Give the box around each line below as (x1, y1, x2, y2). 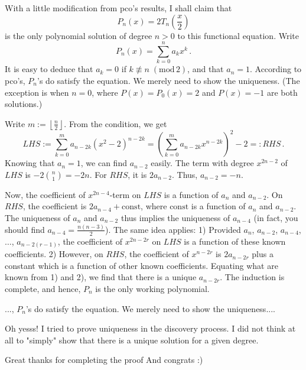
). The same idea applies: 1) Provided (105, 223, 241, 235)
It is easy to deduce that (5, 63, 93, 75)
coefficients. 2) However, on (5, 248, 103, 260)
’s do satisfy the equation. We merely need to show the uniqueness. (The (37, 74, 300, 86)
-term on (109, 188, 141, 200)
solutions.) (5, 98, 43, 110)
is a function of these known (184, 235, 286, 247)
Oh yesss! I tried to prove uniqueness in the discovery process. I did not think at (5, 322, 296, 335)
